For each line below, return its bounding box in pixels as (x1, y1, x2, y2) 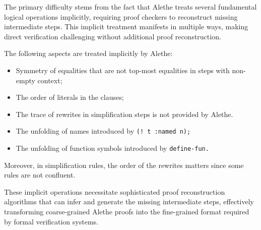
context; (37, 75, 62, 85)
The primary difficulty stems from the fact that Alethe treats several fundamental (4, 2, 257, 12)
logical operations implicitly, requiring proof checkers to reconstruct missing (4, 11, 238, 22)
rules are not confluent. (4, 169, 76, 180)
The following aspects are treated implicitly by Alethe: (4, 48, 173, 59)
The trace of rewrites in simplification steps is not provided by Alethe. (16, 108, 233, 119)
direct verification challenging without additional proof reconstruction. (4, 31, 221, 41)
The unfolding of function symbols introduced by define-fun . (16, 143, 209, 153)
